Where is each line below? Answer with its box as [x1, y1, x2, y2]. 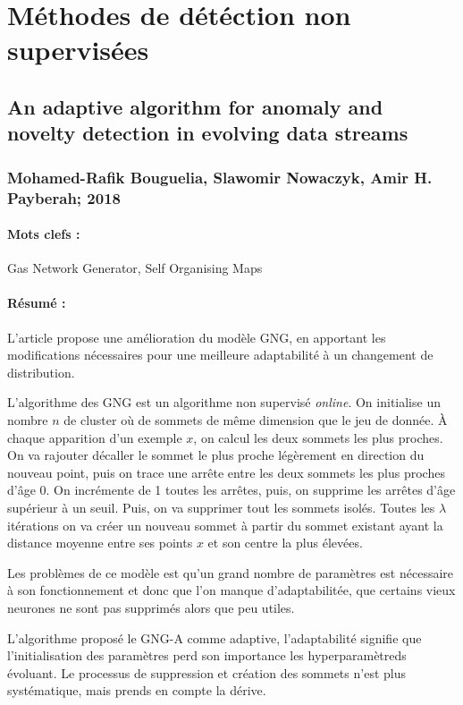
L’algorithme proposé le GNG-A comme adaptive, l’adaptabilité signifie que [7, 628, 422, 647]
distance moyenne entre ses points [7, 533, 193, 552]
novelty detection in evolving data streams [7, 119, 408, 147]
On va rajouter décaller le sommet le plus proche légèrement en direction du [7, 446, 425, 464]
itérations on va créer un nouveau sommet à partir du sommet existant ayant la [7, 515, 443, 534]
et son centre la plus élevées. [207, 533, 363, 552]
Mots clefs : [7, 225, 80, 243]
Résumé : [7, 293, 66, 312]
